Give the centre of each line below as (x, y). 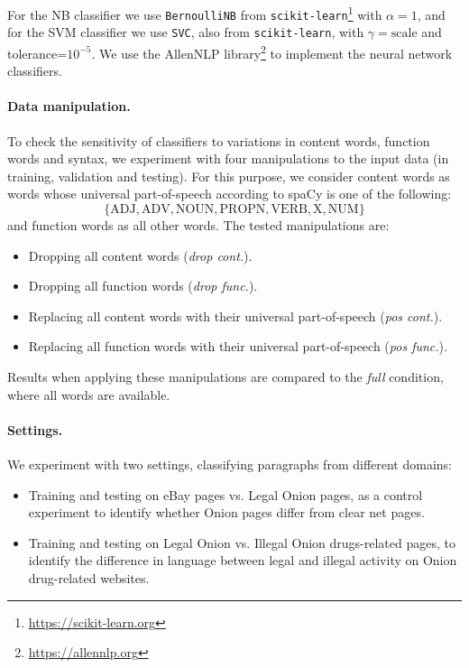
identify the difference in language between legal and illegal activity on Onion (243, 560)
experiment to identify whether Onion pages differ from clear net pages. (226, 512)
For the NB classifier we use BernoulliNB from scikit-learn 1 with (195, 13)
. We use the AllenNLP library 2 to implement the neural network (272, 51)
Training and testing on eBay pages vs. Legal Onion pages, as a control (225, 494)
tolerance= (37, 53)
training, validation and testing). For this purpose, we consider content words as (229, 176)
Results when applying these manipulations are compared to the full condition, (225, 376)
